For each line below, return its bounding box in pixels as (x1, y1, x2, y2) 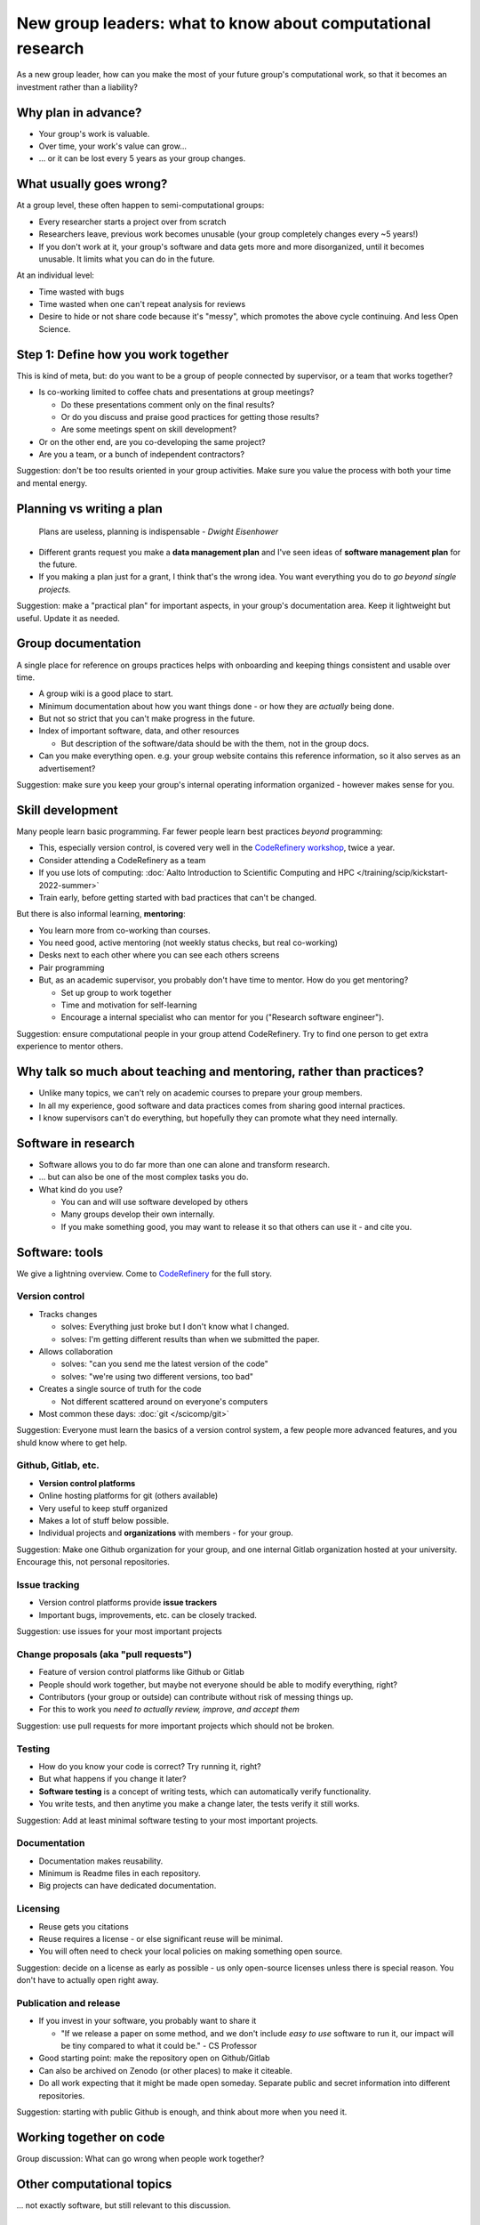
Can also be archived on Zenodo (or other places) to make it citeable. (38, 2065, 292, 2075)
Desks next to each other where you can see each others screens (38, 950, 280, 960)
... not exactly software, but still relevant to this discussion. (16, 2199, 231, 2211)
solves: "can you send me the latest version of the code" (60, 1358, 268, 1370)
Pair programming (38, 962, 105, 973)
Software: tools (16, 1244, 104, 1259)
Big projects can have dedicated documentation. (38, 1881, 217, 1891)
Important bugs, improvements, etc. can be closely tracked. (38, 1609, 258, 1620)
